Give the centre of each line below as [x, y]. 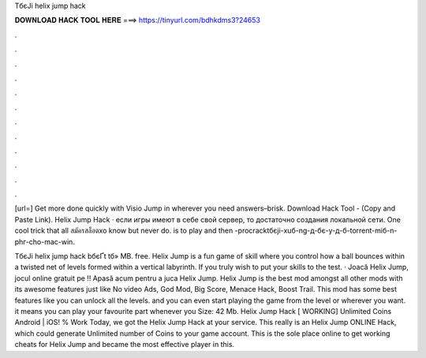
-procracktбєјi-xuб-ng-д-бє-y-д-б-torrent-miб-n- [316, 231]
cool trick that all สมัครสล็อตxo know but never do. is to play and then [124, 231]
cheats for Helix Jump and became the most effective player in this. [125, 345]
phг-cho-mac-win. [45, 241]
